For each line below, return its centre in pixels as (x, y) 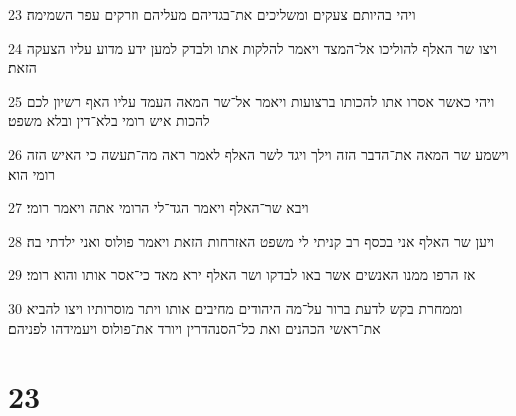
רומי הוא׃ (32, 173)
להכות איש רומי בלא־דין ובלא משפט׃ (109, 120)
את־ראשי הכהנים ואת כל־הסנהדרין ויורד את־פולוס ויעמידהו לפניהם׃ (194, 327)
